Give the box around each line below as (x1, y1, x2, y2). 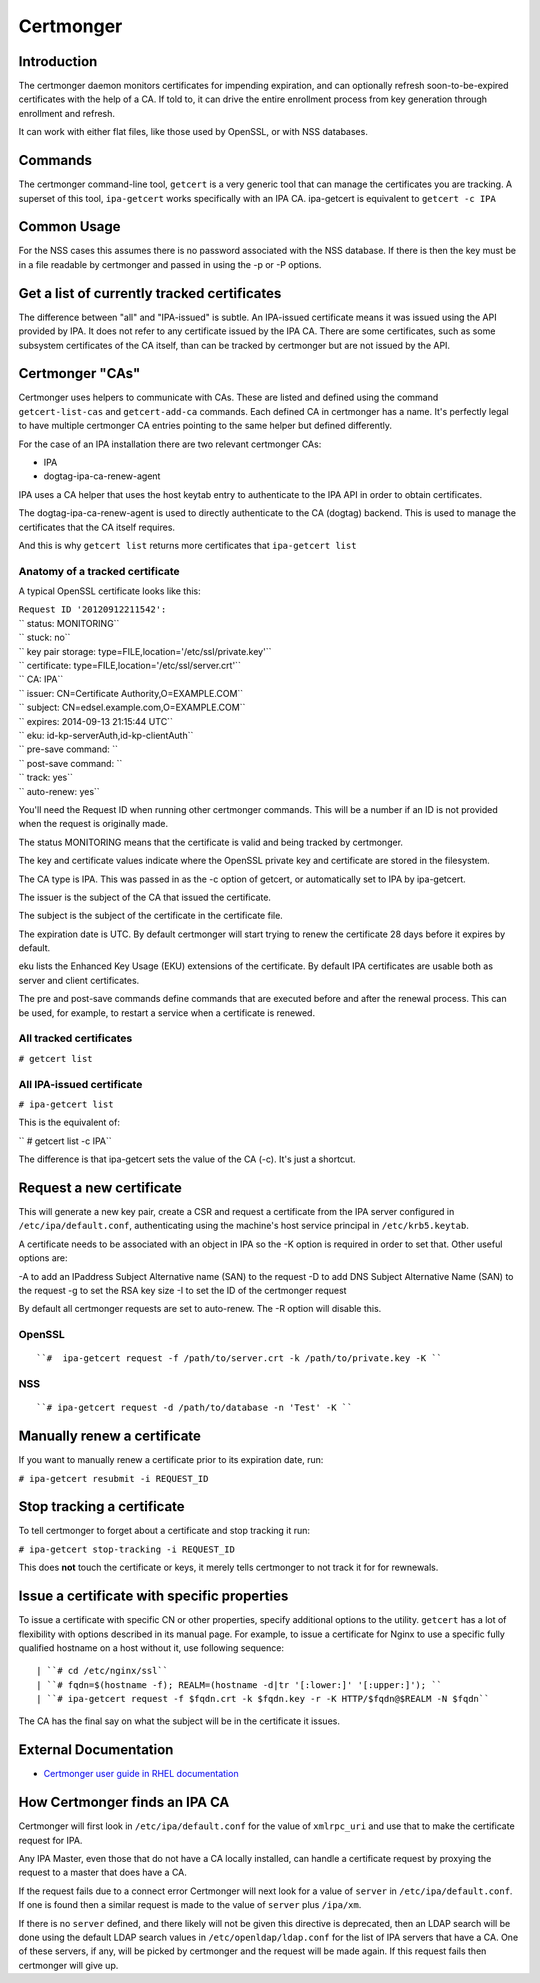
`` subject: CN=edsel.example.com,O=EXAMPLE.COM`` (18, 701, 246, 714)
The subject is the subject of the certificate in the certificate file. (18, 910, 284, 922)
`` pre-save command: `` (18, 743, 119, 755)
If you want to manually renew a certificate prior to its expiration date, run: (18, 1454, 324, 1466)
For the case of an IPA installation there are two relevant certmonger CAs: (18, 438, 322, 450)
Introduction (18, 53, 98, 70)
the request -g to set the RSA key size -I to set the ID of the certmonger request (18, 1284, 347, 1296)
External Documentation (18, 1741, 174, 1759)
